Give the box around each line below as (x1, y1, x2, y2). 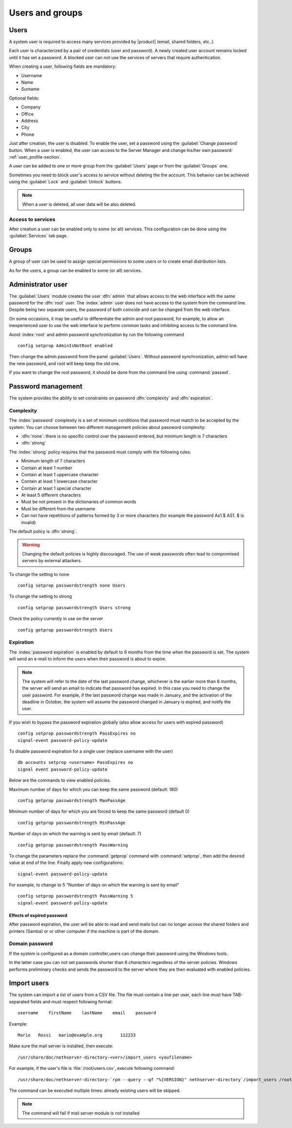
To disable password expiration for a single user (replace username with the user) (9, 748, 173, 754)
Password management (9, 382, 83, 390)
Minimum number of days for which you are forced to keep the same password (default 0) (9, 808, 190, 815)
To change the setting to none (9, 571, 70, 577)
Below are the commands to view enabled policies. (9, 778, 111, 783)
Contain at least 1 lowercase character (21, 478, 98, 484)
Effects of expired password (9, 912, 68, 918)
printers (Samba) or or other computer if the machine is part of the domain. (9, 928, 160, 934)
